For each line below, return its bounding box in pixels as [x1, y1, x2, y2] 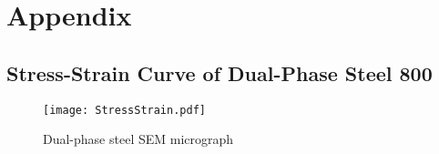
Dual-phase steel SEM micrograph [43, 129, 234, 149]
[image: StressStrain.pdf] [43, 103, 206, 117]
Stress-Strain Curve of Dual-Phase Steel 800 [6, 58, 433, 87]
